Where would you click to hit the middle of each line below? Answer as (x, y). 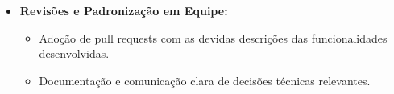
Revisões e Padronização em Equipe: (124, 10)
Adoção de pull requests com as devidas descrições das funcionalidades (213, 37)
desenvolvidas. (74, 53)
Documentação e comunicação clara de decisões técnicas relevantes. (205, 80)
